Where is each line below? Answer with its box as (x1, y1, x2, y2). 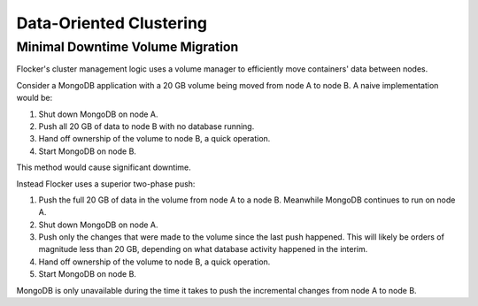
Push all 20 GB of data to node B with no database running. (38, 120, 255, 132)
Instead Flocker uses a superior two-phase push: (16, 178, 196, 189)
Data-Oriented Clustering (16, 13, 208, 33)
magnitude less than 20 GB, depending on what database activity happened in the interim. (38, 244, 368, 255)
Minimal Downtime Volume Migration (16, 39, 239, 55)
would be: (16, 93, 53, 103)
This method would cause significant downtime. (16, 162, 192, 172)
